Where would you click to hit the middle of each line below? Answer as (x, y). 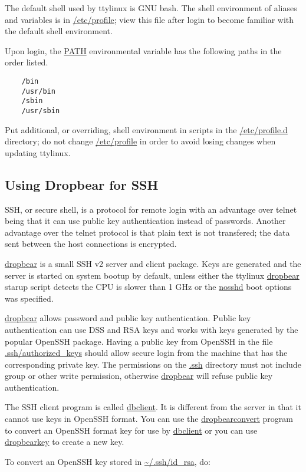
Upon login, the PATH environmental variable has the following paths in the (143, 50)
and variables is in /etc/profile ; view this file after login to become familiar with (149, 19)
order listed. (27, 62)
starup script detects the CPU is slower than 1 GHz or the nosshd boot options (148, 287)
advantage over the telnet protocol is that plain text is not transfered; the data (147, 232)
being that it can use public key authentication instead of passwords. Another (145, 221)
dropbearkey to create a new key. (65, 442)
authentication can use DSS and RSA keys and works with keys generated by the (152, 329)
